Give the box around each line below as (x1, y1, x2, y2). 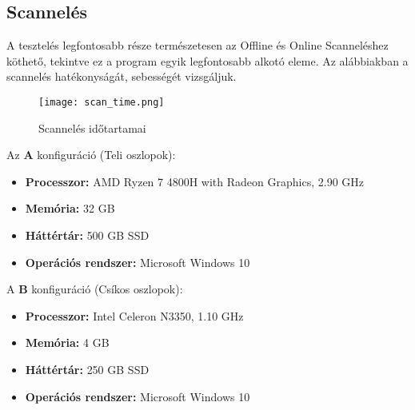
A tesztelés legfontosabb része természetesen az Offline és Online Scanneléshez (6, 37, 389, 54)
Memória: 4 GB (25, 334, 110, 351)
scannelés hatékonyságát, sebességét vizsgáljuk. (6, 68, 237, 85)
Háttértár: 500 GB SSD (25, 227, 150, 244)
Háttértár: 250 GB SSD (25, 360, 150, 377)
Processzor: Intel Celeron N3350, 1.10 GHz (25, 307, 244, 324)
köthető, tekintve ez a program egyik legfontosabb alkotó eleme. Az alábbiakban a (6, 52, 409, 69)
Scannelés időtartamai (38, 119, 146, 136)
